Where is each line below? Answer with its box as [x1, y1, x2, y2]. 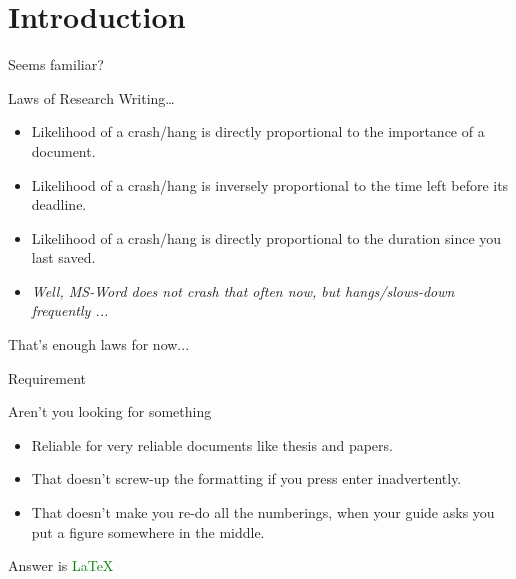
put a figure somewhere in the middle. [31, 521, 265, 542]
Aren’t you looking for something [8, 401, 212, 422]
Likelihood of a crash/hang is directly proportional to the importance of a [31, 121, 485, 142]
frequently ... [31, 300, 109, 321]
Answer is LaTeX [8, 555, 114, 576]
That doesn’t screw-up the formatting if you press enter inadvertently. [31, 468, 462, 489]
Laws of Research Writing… [8, 87, 175, 108]
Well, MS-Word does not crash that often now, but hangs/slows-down [31, 280, 455, 301]
